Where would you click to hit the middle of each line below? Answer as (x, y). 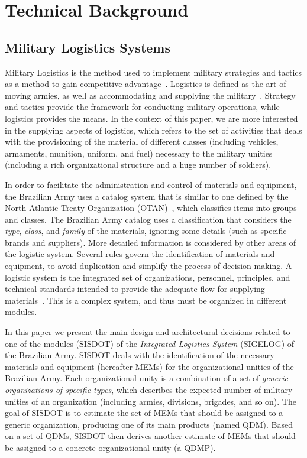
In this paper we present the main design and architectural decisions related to (148, 332)
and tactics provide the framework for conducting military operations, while (142, 107)
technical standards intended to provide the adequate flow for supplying (135, 289)
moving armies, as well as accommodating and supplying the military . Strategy (150, 95)
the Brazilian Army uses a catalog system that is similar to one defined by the (147, 196)
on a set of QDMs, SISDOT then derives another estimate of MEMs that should (150, 436)
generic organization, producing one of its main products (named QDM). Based (149, 424)
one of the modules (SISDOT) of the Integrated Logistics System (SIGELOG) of (150, 343)
